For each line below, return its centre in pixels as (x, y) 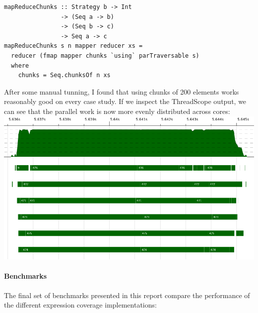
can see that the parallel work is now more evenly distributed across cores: (117, 111)
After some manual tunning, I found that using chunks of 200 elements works (122, 91)
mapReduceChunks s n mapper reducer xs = (73, 46)
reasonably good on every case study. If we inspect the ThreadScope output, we (125, 101)
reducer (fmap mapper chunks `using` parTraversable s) (105, 55)
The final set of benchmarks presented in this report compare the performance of (127, 295)
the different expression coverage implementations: (80, 305)
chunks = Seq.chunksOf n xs (64, 75)
